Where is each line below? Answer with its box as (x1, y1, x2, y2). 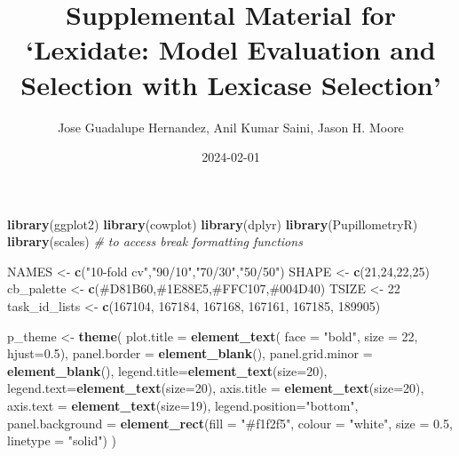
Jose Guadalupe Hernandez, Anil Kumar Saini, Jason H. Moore (58, 117, 404, 136)
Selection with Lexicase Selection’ (20, 66, 441, 102)
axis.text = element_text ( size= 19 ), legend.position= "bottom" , (7, 396, 359, 415)
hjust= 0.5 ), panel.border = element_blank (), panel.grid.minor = (7, 344, 373, 363)
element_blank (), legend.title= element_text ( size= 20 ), (7, 361, 328, 380)
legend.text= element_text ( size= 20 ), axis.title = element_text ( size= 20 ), (7, 379, 424, 397)
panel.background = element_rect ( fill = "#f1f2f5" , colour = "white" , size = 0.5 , (7, 413, 453, 432)
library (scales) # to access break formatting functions (7, 232, 303, 251)
